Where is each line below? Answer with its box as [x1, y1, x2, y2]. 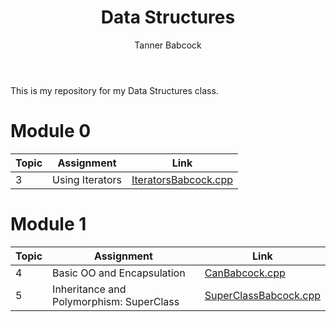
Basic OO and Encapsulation [52, 266, 186, 280]
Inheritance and [52, 282, 127, 296]
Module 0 [10, 120, 92, 143]
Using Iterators [52, 172, 122, 186]
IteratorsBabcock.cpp [131, 172, 233, 186]
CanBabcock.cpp [204, 266, 286, 280]
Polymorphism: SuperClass [52, 294, 180, 308]
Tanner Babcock [134, 39, 202, 51]
